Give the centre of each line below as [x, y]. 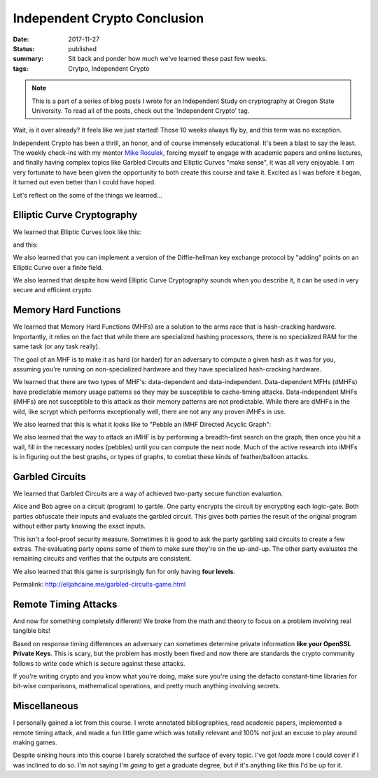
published [83, 48]
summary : [28, 59]
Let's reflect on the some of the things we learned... [87, 195]
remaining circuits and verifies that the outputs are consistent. [102, 559]
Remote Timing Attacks [65, 604]
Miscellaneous [45, 706]
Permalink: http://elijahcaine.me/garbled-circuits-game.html [99, 585]
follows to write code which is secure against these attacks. [99, 663]
